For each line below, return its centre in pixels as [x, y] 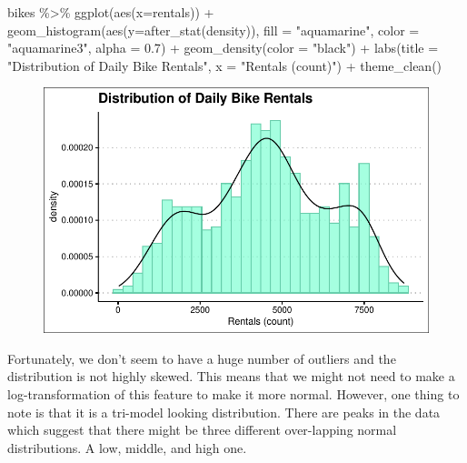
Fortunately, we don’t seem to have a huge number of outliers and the [202, 358]
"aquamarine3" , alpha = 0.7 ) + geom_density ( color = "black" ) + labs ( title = [223, 48]
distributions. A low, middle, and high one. [127, 447]
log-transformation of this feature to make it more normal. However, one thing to [233, 393]
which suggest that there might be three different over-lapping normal [202, 430]
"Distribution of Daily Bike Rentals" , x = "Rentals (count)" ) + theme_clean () [225, 65]
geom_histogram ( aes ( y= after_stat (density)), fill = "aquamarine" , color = [214, 30]
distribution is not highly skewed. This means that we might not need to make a [231, 376]
